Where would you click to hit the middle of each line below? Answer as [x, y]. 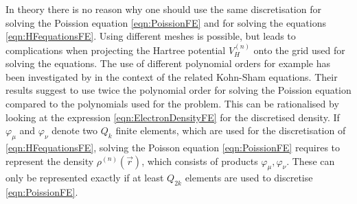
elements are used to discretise [249, 178]
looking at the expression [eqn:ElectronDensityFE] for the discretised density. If [173, 117]
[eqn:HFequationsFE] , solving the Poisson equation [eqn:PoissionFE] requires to [173, 147]
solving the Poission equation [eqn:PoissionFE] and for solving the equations [166, 22]
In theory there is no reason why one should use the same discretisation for [163, 9]
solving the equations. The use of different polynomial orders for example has [168, 63]
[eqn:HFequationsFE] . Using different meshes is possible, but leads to [151, 36]
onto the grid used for [299, 50]
